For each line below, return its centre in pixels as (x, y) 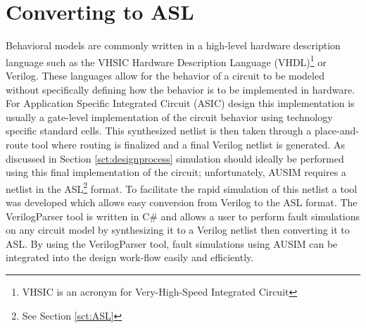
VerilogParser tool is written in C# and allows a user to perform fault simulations (183, 216)
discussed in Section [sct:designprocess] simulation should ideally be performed (175, 158)
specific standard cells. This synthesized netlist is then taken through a (159, 131)
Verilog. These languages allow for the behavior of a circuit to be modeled (165, 75)
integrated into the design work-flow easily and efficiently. (130, 257)
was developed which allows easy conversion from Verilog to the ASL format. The (182, 202)
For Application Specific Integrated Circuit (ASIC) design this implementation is (180, 103)
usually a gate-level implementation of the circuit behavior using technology (169, 116)
